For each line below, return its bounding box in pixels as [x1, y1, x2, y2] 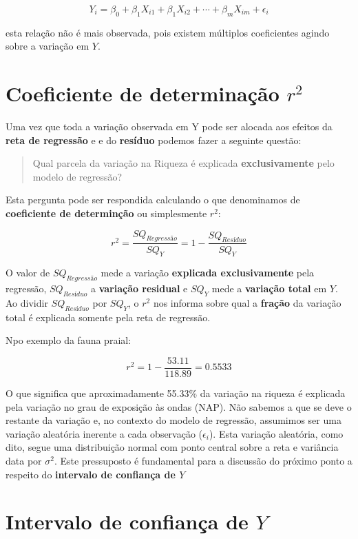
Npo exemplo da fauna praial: [6, 333, 131, 347]
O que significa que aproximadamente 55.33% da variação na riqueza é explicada [6, 385, 346, 400]
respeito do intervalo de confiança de [6, 467, 176, 481]
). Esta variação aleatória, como [209, 426, 344, 440]
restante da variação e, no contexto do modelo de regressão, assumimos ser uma [6, 413, 341, 427]
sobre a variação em [6, 39, 89, 53]
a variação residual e [90, 281, 188, 296]
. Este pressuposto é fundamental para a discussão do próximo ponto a [54, 453, 352, 467]
